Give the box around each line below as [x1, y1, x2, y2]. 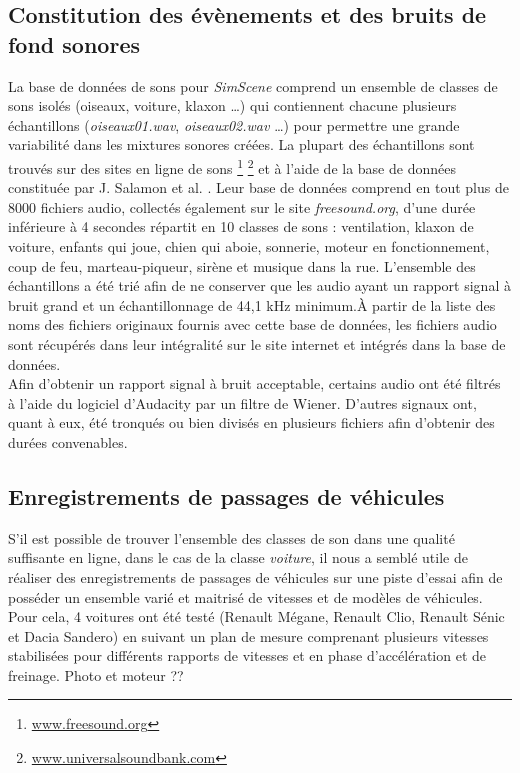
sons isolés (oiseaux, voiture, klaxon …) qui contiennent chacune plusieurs [8, 95, 457, 116]
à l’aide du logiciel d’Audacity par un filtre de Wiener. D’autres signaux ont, [8, 392, 477, 413]
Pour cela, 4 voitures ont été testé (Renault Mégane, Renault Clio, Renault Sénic [8, 606, 505, 627]
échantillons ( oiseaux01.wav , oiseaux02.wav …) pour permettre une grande [8, 114, 460, 135]
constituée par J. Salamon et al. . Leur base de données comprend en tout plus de [8, 177, 509, 198]
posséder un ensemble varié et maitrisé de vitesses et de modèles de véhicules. [8, 586, 483, 607]
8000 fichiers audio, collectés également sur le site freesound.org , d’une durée [8, 196, 476, 217]
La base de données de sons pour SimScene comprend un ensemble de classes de [8, 75, 498, 96]
